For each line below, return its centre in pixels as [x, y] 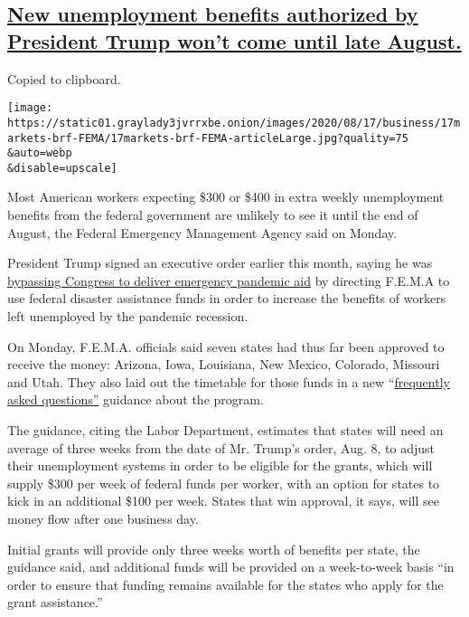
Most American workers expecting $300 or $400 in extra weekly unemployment [226, 197]
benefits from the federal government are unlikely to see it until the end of [213, 215]
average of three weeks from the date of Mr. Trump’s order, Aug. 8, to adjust [221, 447]
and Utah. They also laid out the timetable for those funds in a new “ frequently [229, 381]
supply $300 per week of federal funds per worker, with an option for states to [224, 483]
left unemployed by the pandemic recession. [128, 316]
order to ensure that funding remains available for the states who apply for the [225, 584]
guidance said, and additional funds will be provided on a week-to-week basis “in [231, 567]
